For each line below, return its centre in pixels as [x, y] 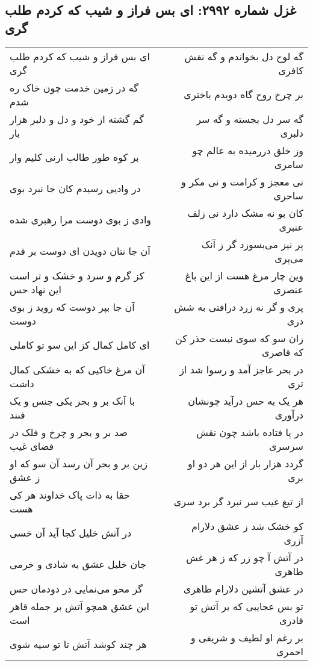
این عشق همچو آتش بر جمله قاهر [79, 606]
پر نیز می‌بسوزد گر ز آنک [252, 244]
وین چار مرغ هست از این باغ [244, 275]
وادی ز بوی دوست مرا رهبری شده [81, 220]
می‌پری [289, 258]
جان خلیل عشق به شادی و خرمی [78, 564]
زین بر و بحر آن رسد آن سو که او [79, 463]
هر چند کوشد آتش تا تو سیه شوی [78, 644]
